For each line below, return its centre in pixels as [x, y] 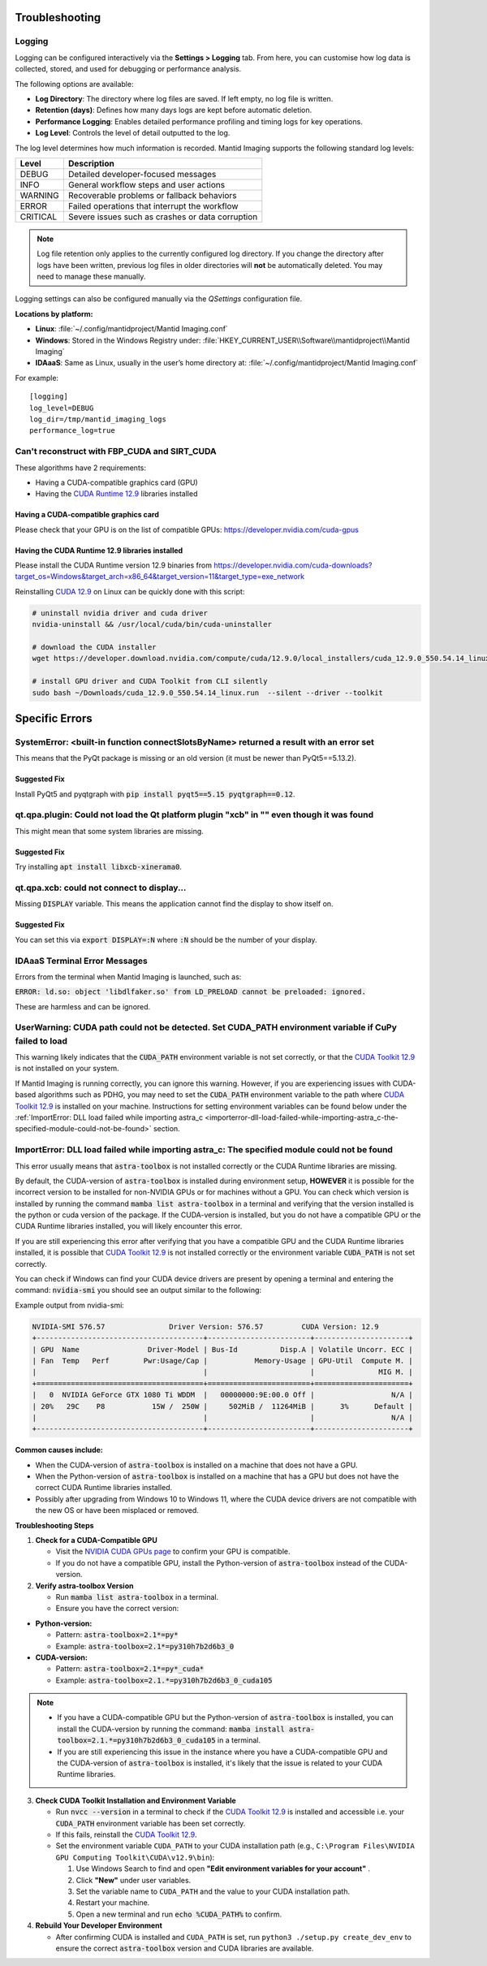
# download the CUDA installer [95, 647]
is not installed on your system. [67, 1069]
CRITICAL [39, 217]
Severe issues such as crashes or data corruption [163, 217]
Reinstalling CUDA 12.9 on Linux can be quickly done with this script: [130, 591]
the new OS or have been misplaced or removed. [117, 1510]
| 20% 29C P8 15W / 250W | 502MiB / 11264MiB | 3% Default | [222, 1406]
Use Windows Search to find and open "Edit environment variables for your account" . [223, 1869]
